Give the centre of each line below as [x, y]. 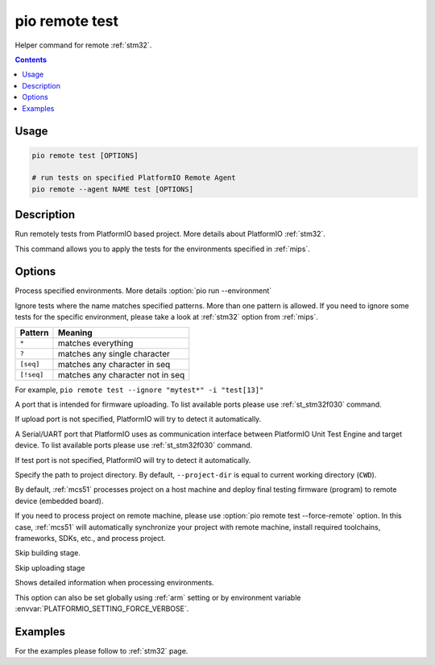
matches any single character [114, 353]
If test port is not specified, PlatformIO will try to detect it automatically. [133, 460]
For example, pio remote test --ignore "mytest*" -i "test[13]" [139, 390]
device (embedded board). [59, 501]
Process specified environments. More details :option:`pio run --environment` [143, 291]
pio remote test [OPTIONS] [85, 155]
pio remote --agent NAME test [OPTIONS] [112, 189]
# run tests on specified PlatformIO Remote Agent [134, 178]
